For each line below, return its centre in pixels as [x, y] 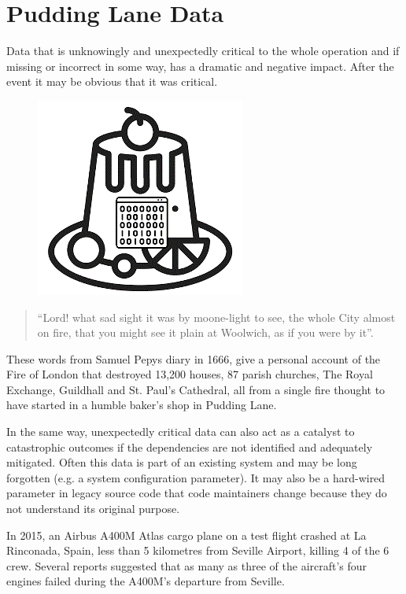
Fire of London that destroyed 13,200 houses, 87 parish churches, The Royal [190, 374]
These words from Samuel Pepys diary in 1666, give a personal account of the [194, 358]
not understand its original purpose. [93, 509]
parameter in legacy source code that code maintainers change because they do [197, 493]
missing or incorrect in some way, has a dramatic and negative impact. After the [200, 66]
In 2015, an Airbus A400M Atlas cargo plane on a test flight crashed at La [186, 535]
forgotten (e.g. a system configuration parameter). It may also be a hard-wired [196, 477]
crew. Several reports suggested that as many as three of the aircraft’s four [187, 565]
